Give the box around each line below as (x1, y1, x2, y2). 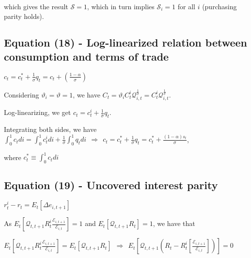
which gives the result (4, 1, 68, 11)
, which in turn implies (87, 1, 155, 11)
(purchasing (202, 1, 237, 11)
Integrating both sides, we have (4, 124, 97, 134)
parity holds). (4, 11, 44, 21)
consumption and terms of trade (4, 48, 169, 64)
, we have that (153, 218, 195, 228)
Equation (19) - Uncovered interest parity (4, 177, 218, 192)
